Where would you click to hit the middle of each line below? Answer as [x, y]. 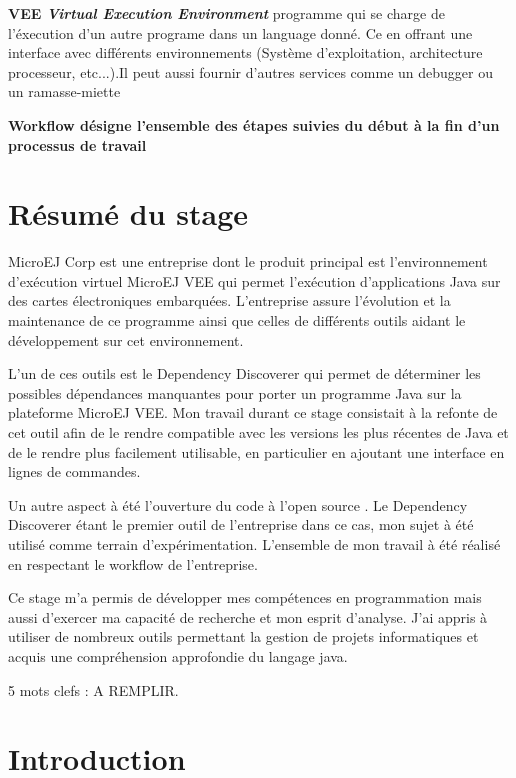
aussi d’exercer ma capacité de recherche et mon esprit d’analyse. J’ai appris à [248, 616]
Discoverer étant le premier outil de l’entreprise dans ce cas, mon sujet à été [241, 524]
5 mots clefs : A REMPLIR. [93, 689]
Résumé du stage [128, 213]
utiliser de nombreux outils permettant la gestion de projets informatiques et [243, 636]
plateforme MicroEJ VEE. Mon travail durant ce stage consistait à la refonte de [253, 412]
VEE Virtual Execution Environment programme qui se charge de [226, 13]
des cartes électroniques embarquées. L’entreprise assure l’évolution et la [229, 300]
